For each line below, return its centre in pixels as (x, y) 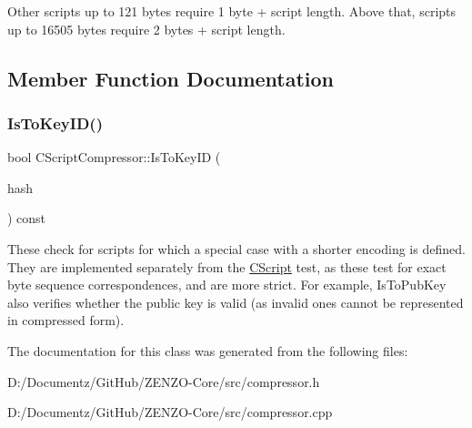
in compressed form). (66, 320)
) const (27, 218)
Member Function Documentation (171, 78)
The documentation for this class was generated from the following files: (208, 350)
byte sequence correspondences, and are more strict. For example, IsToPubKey (227, 285)
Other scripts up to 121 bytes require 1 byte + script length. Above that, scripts (232, 11)
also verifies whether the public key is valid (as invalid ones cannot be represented (236, 302)
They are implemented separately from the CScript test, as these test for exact (227, 266)
